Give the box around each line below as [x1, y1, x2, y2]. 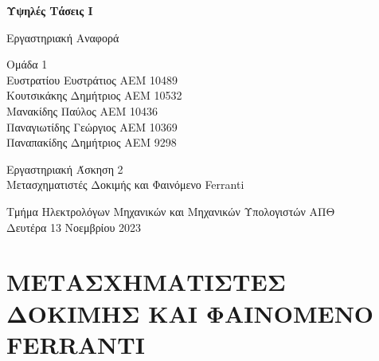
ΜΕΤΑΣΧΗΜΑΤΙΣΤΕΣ [6, 265, 286, 298]
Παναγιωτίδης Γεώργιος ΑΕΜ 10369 [6, 118, 178, 135]
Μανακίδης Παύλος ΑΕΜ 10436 [6, 102, 158, 119]
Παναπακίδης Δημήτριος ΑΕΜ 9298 [6, 134, 177, 151]
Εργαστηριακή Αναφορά [6, 29, 119, 45]
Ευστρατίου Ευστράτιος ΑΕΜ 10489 [6, 71, 178, 88]
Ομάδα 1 [6, 56, 48, 73]
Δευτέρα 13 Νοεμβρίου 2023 [6, 218, 141, 235]
